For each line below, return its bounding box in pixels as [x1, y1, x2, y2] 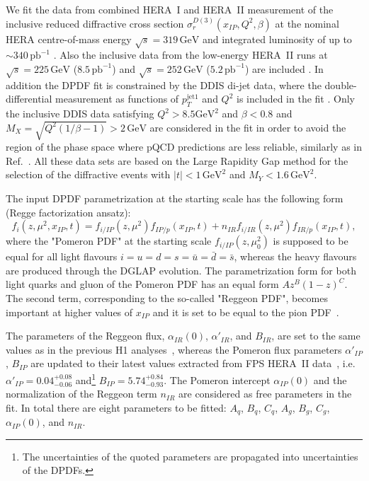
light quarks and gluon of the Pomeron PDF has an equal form [6, 277, 279, 291]
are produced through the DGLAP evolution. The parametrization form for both [6, 262, 356, 277]
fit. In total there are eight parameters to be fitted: [6, 400, 227, 415]
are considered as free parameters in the [178, 386, 352, 401]
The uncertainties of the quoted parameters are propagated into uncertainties [22, 448, 358, 463]
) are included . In [244, 61, 324, 76]
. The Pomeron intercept [164, 372, 271, 387]
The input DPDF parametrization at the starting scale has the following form [6, 191, 344, 206]
